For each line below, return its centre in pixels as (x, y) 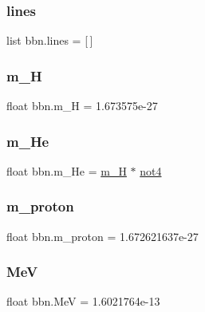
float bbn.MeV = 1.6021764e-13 (83, 301)
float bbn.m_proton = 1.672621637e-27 (102, 236)
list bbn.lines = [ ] (50, 40)
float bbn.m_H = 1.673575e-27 (82, 106)
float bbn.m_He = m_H (67, 170)
